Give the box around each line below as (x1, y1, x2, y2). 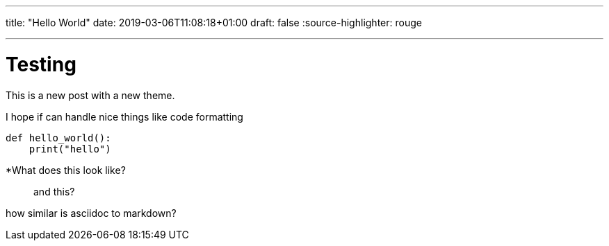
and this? (33, 185, 75, 197)
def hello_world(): (6, 132, 111, 143)
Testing (6, 52, 76, 76)
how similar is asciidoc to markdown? (6, 207, 177, 219)
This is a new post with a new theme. (6, 89, 175, 101)
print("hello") (29, 143, 111, 155)
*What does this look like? (6, 164, 126, 176)
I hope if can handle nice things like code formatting (6, 110, 243, 123)
